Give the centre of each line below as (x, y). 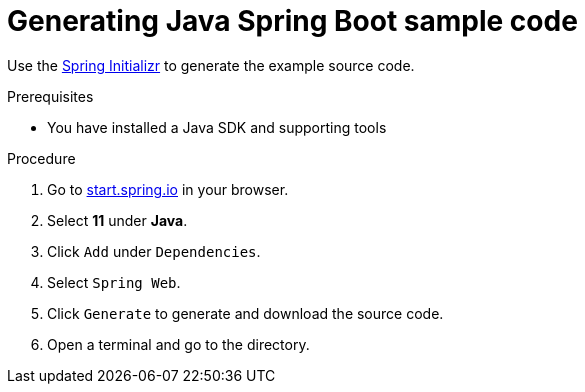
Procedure (41, 158)
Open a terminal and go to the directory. (178, 344)
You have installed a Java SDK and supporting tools (217, 127)
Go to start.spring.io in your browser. (168, 189)
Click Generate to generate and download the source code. (245, 313)
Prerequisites (50, 96)
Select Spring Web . (114, 282)
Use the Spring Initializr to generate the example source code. (211, 65)
